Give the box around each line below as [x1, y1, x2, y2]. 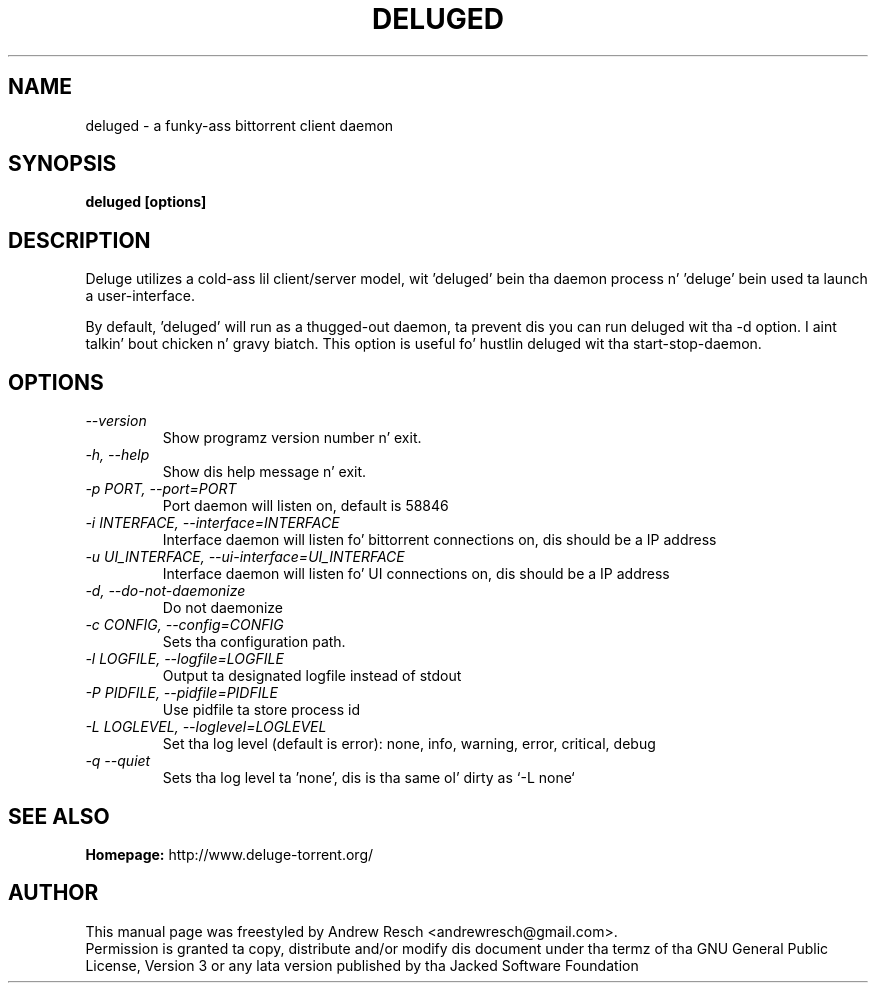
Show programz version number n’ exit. [162, 429, 422, 447]
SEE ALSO [8, 803, 110, 829]
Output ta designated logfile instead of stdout [162, 667, 462, 685]
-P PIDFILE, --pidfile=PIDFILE [85, 684, 278, 702]
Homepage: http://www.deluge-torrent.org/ [85, 845, 374, 863]
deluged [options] [85, 193, 207, 211]
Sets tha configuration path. [162, 633, 346, 651]
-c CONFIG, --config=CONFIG [85, 616, 284, 634]
